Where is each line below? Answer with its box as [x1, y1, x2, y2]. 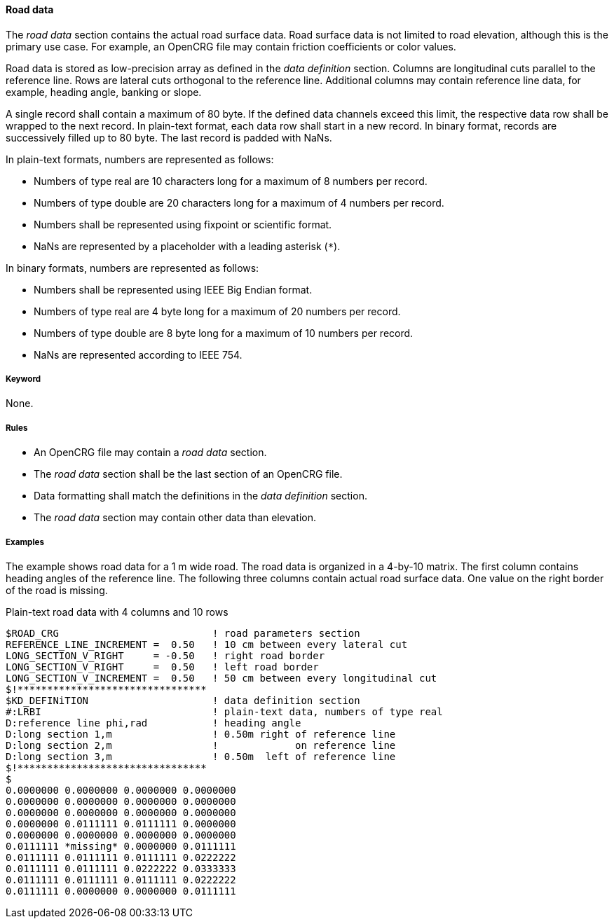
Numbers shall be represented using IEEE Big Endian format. [34, 283, 313, 296]
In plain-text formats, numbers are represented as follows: [6, 153, 274, 165]
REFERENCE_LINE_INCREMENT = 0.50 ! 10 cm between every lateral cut [6, 638, 408, 650]
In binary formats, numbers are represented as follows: [6, 261, 259, 274]
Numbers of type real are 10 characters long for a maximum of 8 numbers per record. [34, 174, 428, 187]
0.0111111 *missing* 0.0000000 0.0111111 [6, 840, 236, 852]
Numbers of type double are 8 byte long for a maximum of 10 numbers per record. [34, 326, 414, 339]
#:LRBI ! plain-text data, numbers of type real [6, 705, 443, 717]
